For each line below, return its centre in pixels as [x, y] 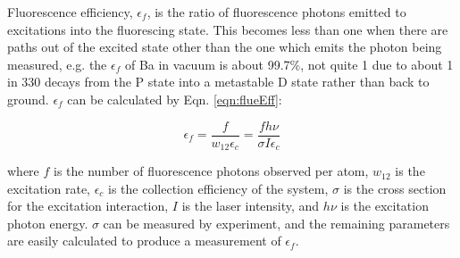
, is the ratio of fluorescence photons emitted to [276, 12]
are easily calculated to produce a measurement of [144, 241]
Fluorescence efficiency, [70, 12]
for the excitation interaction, [88, 206]
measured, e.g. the [57, 64]
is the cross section [395, 188]
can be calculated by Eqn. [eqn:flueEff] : [175, 99]
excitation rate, [49, 188]
